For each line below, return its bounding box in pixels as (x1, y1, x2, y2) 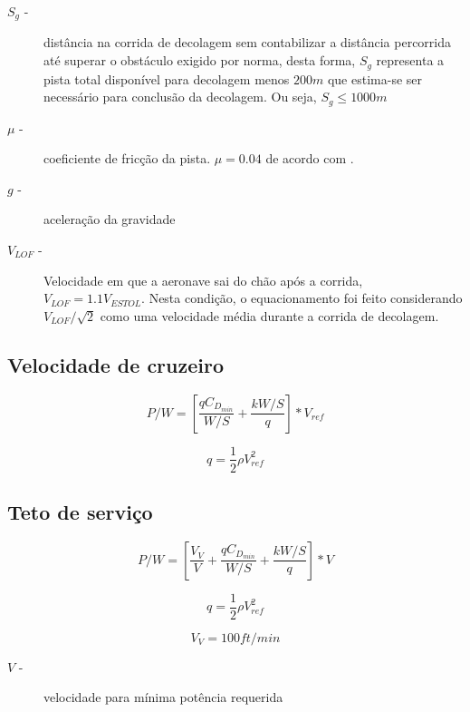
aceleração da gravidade (43, 210, 176, 229)
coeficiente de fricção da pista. (43, 149, 211, 168)
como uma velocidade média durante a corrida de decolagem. (100, 306, 439, 325)
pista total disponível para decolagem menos (43, 69, 290, 88)
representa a (376, 51, 445, 70)
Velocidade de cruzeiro (7, 350, 225, 378)
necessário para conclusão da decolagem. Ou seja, (43, 87, 317, 106)
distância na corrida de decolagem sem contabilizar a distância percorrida (43, 33, 452, 52)
